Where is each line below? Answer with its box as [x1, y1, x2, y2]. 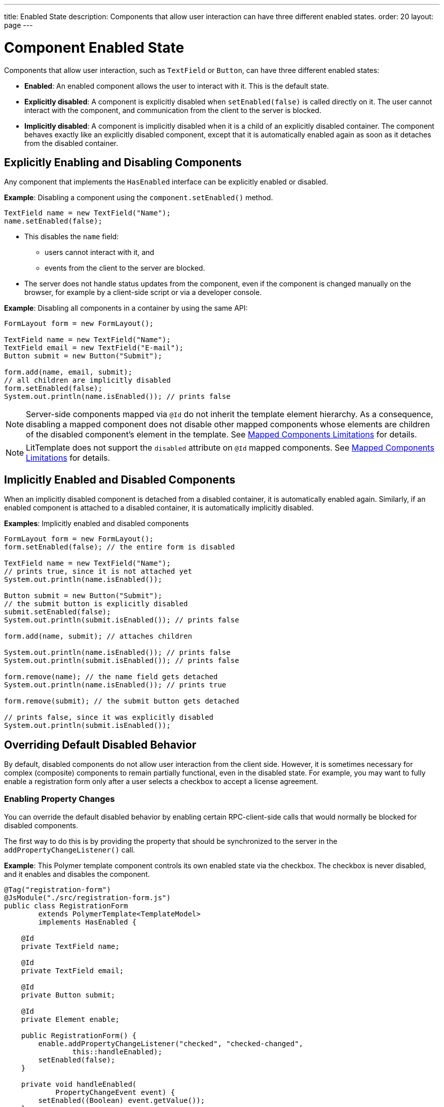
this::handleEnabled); [72, 1047, 162, 1056]
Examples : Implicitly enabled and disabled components [4, 519, 189, 528]
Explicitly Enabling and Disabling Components [4, 156, 242, 169]
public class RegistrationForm [4, 901, 128, 910]
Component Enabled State [4, 39, 184, 56]
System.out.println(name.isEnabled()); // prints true [4, 681, 227, 689]
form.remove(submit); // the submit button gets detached [4, 697, 239, 706]
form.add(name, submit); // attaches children [4, 632, 192, 641]
